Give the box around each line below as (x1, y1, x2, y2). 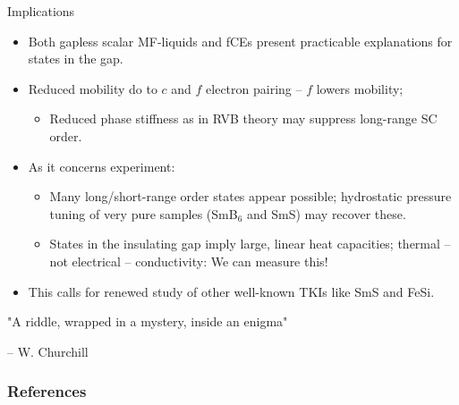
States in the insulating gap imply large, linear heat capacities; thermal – (49, 234, 451, 253)
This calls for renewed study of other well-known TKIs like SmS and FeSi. (28, 282, 435, 300)
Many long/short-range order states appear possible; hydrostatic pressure (49, 187, 452, 206)
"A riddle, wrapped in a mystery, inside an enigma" (7, 312, 288, 331)
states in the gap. (28, 49, 123, 68)
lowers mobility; (316, 79, 404, 97)
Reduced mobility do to (28, 79, 157, 97)
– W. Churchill (7, 342, 89, 360)
